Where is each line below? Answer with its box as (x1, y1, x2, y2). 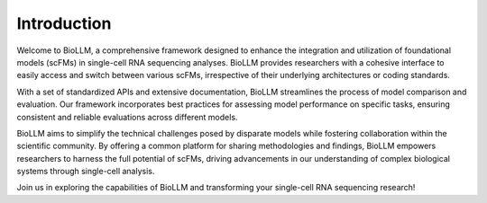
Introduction (16, 13, 112, 33)
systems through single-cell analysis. (16, 166, 155, 177)
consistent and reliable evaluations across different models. (16, 111, 238, 122)
